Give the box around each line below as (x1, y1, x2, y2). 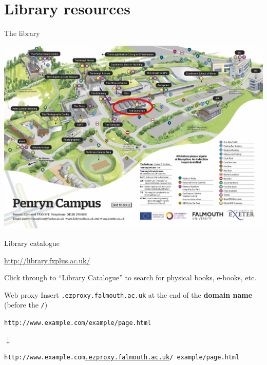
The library (4, 28, 40, 39)
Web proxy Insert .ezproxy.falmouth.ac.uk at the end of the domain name (4, 289, 253, 300)
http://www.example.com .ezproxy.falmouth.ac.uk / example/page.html (4, 354, 240, 361)
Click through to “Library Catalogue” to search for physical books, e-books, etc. (4, 272, 257, 283)
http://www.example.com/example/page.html (4, 319, 151, 327)
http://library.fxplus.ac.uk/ (4, 255, 90, 265)
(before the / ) (4, 299, 48, 310)
